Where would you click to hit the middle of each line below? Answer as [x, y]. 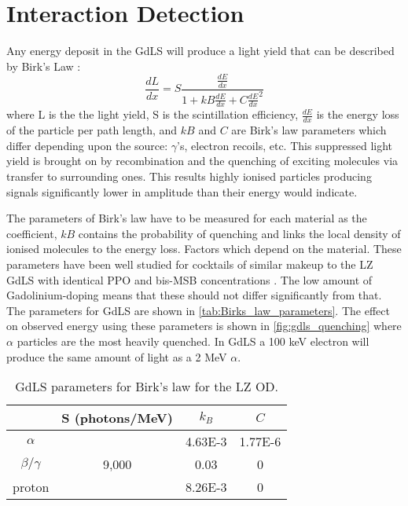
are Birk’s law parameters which [309, 130]
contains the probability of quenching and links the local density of [239, 233]
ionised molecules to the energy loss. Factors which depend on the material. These [204, 249]
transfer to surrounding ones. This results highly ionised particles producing [189, 176]
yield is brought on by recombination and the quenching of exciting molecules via [202, 161]
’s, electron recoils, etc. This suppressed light [285, 145]
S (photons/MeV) [117, 418]
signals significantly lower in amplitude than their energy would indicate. [182, 191]
